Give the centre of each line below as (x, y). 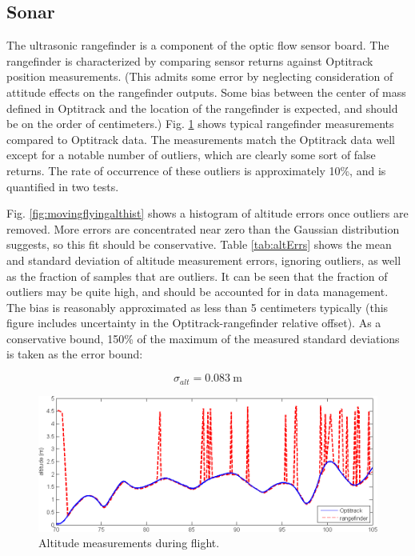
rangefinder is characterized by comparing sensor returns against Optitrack (190, 60)
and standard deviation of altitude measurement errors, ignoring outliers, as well (204, 260)
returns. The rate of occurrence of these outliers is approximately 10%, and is (196, 170)
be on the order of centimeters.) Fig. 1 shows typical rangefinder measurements (200, 124)
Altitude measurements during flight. (129, 543)
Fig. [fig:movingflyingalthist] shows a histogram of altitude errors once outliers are (207, 213)
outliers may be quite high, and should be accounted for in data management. (198, 292)
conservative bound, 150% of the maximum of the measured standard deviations (203, 338)
